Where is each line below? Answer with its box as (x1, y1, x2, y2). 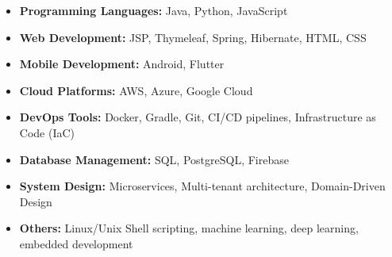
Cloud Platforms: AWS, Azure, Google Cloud (19, 82, 253, 98)
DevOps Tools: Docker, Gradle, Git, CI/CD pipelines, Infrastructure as (19, 109, 376, 125)
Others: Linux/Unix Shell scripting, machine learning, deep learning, (19, 220, 359, 236)
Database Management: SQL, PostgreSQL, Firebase (19, 151, 289, 167)
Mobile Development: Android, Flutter (19, 56, 225, 72)
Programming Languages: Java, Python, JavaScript (19, 2, 288, 18)
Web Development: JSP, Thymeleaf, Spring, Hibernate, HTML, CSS (19, 29, 367, 45)
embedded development (19, 235, 133, 251)
